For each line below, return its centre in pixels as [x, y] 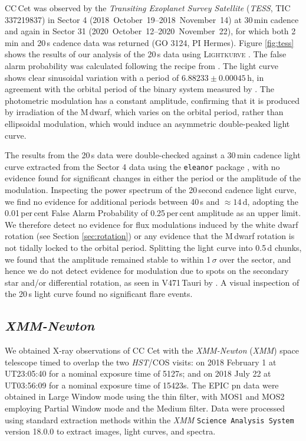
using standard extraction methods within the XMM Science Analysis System [149, 419]
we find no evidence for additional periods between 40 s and [112, 201]
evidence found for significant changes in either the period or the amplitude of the [153, 178]
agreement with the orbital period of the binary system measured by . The [139, 89]
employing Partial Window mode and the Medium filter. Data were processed [145, 408]
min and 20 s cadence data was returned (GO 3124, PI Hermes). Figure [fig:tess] [149, 42]
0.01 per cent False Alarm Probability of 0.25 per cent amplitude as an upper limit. [153, 213]
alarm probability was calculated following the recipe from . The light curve [142, 65]
